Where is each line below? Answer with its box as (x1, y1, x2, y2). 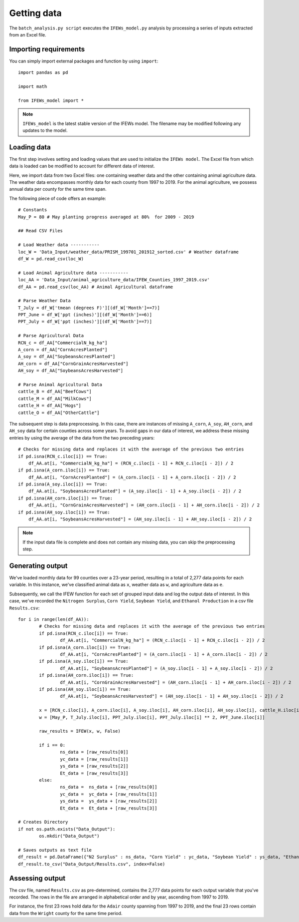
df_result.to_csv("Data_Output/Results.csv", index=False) (18, 861, 165, 867)
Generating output (9, 562, 68, 570)
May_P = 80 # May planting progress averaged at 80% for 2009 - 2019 (18, 214, 194, 220)
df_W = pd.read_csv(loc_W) (18, 256, 84, 262)
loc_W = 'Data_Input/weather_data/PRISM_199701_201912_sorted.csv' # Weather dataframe (18, 249, 239, 255)
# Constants (18, 207, 47, 213)
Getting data (9, 7, 62, 18)
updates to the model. (22, 127, 68, 133)
